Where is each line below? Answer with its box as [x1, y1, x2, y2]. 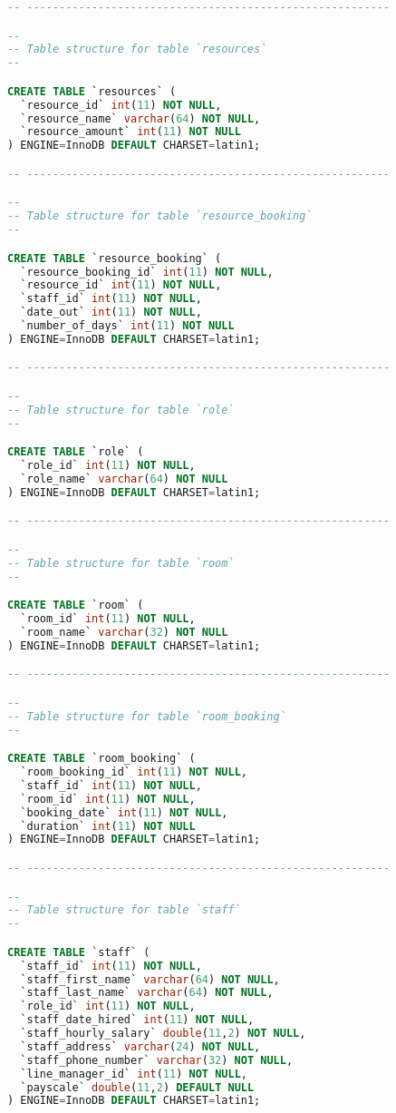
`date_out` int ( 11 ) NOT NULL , [20, 306, 202, 319]
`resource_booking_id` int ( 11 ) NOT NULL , [20, 265, 274, 278]
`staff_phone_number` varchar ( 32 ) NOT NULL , [20, 1053, 294, 1067]
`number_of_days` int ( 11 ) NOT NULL [20, 319, 235, 333]
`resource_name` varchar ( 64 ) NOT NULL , [20, 112, 261, 125]
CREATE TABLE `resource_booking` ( [7, 251, 222, 265]
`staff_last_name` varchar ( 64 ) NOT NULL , [20, 986, 274, 1000]
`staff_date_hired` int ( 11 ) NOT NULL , [20, 1013, 255, 1027]
